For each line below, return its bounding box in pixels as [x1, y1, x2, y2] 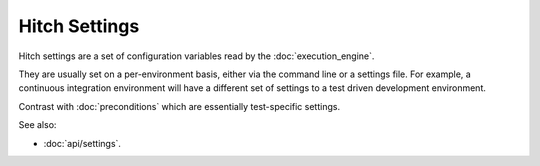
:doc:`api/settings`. [43, 137, 122, 149]
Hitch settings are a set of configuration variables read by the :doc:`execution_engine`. [18, 50, 375, 62]
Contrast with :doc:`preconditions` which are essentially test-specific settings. [18, 100, 340, 112]
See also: [18, 119, 57, 131]
